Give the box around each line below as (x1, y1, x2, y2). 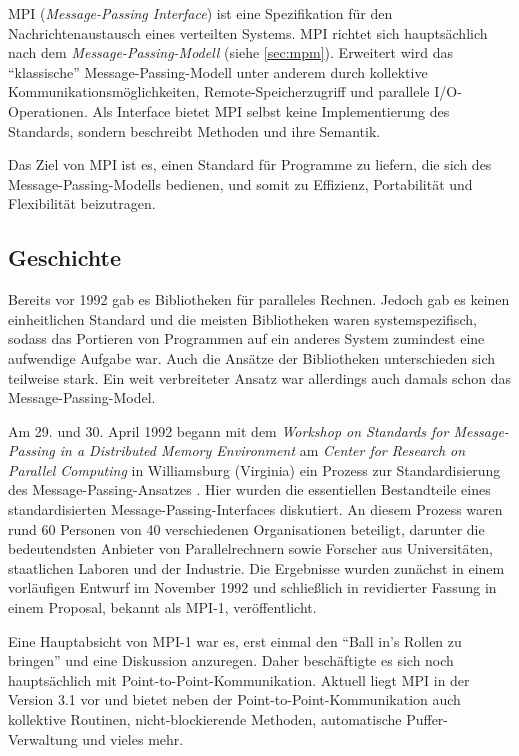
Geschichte (8, 242, 122, 273)
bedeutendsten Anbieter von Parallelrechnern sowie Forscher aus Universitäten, (8, 538, 493, 559)
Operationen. (8, 100, 88, 121)
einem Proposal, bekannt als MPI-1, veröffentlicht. (8, 597, 317, 618)
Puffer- (406, 709, 449, 730)
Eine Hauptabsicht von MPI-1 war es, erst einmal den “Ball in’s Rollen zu (8, 630, 462, 651)
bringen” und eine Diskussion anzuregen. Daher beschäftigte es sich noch (8, 650, 454, 671)
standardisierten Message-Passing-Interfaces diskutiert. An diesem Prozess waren (8, 499, 503, 520)
